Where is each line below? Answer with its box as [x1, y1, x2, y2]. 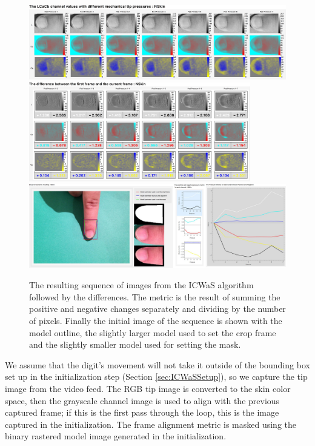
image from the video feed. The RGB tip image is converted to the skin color [5, 382, 291, 394]
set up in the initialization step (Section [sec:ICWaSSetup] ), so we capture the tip [5, 370, 308, 383]
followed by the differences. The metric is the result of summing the [29, 290, 280, 303]
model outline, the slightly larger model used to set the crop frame [29, 326, 276, 339]
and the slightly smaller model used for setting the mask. [29, 338, 241, 351]
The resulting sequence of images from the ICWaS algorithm [29, 279, 254, 291]
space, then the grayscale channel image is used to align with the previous [5, 394, 280, 407]
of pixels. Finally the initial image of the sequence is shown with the [29, 314, 282, 327]
